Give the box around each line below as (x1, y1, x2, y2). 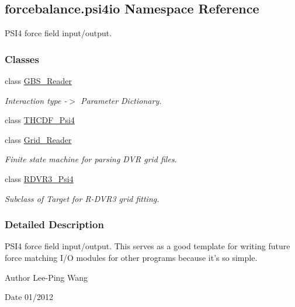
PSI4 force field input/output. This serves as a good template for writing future (5, 240, 290, 252)
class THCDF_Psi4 (5, 114, 75, 126)
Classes (5, 51, 39, 66)
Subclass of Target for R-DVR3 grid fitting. (5, 192, 159, 204)
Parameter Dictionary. (81, 94, 162, 106)
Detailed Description (5, 217, 104, 232)
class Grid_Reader (5, 133, 72, 145)
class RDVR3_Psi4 (5, 172, 74, 184)
